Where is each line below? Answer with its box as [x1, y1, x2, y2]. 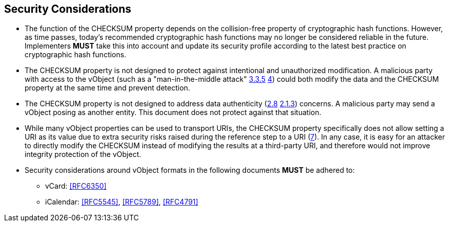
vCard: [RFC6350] [45, 182, 107, 191]
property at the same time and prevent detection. [25, 83, 190, 93]
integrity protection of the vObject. [25, 150, 141, 159]
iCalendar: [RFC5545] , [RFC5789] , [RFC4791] [45, 197, 198, 207]
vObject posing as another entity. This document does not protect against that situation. [25, 108, 321, 117]
